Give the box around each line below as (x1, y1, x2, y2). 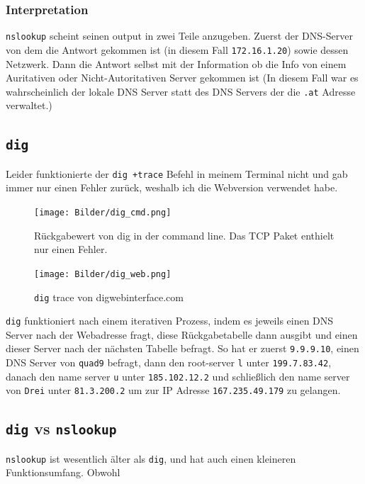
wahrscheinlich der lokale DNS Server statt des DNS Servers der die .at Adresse (6, 84, 356, 99)
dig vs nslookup (6, 417, 117, 439)
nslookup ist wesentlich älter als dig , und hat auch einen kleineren (6, 451, 296, 466)
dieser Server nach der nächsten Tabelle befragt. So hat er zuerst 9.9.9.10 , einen (6, 341, 359, 356)
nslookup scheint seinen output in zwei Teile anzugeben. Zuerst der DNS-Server (6, 28, 353, 43)
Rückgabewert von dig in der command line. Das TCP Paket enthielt (34, 227, 335, 242)
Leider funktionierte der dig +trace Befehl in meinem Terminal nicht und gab (6, 166, 348, 181)
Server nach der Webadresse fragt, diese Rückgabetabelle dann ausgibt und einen (6, 327, 358, 342)
